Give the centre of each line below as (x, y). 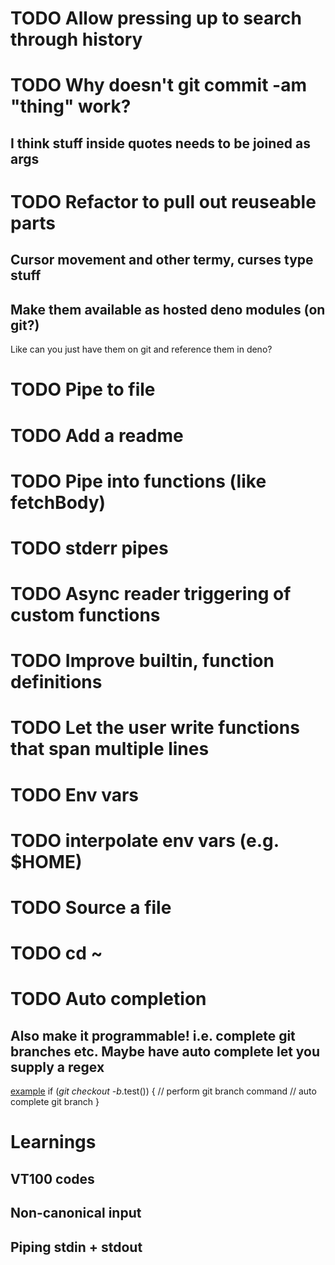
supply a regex (57, 1067)
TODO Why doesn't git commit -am (158, 85)
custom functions (85, 615)
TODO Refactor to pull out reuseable (163, 201)
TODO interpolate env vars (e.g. (145, 840)
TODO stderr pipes (89, 548)
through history (76, 39)
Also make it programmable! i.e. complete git (153, 1035)
